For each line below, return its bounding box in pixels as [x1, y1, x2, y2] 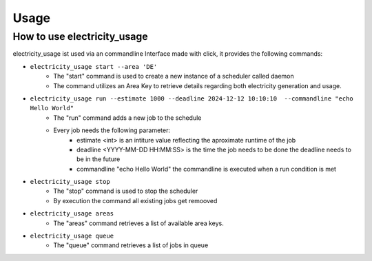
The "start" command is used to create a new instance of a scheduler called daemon [53, 72, 294, 81]
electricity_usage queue [30, 232, 114, 240]
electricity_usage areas [30, 210, 114, 218]
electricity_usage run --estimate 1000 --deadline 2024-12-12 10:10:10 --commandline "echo [30, 94, 354, 103]
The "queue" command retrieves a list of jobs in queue [53, 241, 209, 249]
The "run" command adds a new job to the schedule [53, 114, 202, 122]
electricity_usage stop [30, 178, 110, 186]
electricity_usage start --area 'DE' [30, 63, 158, 70]
